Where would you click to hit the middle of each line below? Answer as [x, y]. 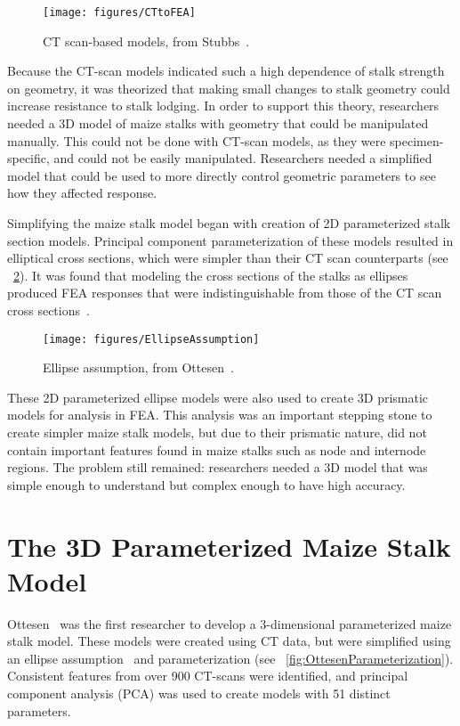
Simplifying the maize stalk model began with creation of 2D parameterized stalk [229, 223]
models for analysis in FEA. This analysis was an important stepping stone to [220, 415]
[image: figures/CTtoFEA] [119, 12]
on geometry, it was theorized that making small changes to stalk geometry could [229, 88]
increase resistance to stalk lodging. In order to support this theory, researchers [223, 106]
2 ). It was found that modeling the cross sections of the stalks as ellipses [211, 275]
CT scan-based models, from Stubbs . [146, 41]
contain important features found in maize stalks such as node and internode [217, 449]
